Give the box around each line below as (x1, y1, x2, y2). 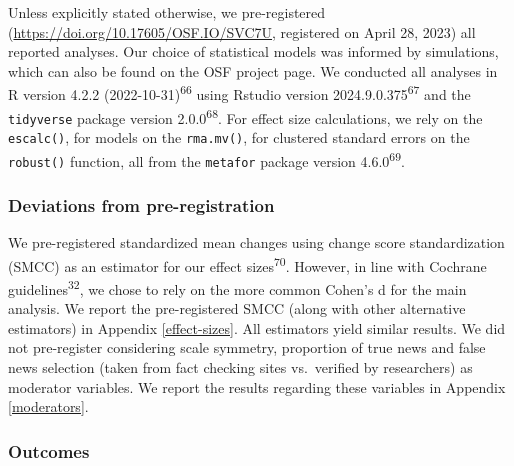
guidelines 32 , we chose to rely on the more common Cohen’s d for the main (8, 275, 467, 299)
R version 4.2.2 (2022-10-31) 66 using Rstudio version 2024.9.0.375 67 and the (8, 81, 471, 105)
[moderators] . (8, 396, 89, 417)
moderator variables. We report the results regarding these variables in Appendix (8, 376, 506, 397)
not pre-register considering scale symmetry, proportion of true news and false (8, 337, 486, 358)
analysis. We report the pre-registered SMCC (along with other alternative (8, 298, 466, 319)
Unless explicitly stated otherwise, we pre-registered (8, 2, 326, 22)
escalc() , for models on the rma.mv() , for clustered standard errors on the (8, 126, 470, 147)
